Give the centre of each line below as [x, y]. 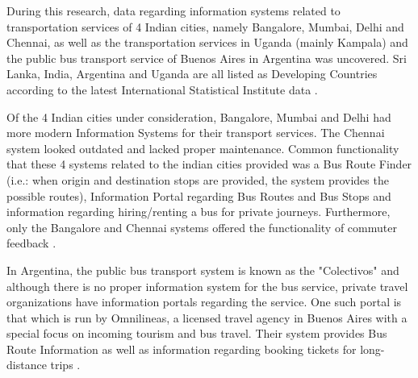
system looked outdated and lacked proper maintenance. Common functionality [203, 148]
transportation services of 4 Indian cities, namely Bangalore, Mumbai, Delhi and [205, 26]
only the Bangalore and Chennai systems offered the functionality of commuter [202, 227]
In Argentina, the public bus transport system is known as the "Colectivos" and [203, 270]
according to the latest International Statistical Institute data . [162, 89]
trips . [65, 365]
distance [27, 365]
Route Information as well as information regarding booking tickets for [182, 349]
